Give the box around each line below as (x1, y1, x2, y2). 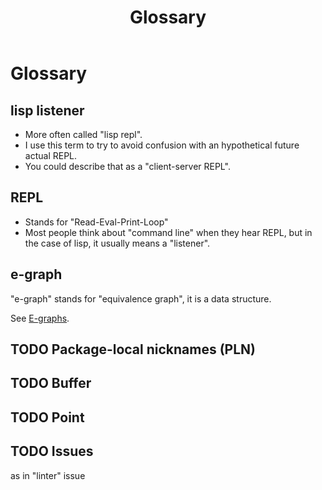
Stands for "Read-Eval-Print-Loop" (24, 216, 169, 228)
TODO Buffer (10, 375, 92, 392)
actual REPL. (24, 150, 78, 161)
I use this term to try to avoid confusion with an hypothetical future (24, 139, 300, 151)
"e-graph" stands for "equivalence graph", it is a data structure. (10, 292, 272, 305)
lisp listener (10, 102, 85, 119)
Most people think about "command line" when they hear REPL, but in (24, 226, 313, 238)
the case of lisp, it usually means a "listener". (24, 237, 211, 249)
